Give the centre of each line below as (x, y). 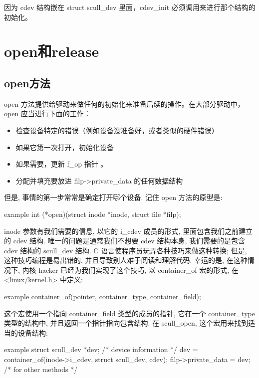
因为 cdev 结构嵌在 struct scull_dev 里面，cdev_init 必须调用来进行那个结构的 (130, 7)
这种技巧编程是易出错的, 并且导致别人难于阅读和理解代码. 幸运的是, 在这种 (126, 260)
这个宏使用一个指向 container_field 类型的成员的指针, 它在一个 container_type (129, 313)
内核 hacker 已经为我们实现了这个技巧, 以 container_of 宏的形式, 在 (130, 270)
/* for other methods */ (41, 369)
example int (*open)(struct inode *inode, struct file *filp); (93, 214)
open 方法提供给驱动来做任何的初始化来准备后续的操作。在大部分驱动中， (124, 103)
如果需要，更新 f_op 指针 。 (62, 164)
